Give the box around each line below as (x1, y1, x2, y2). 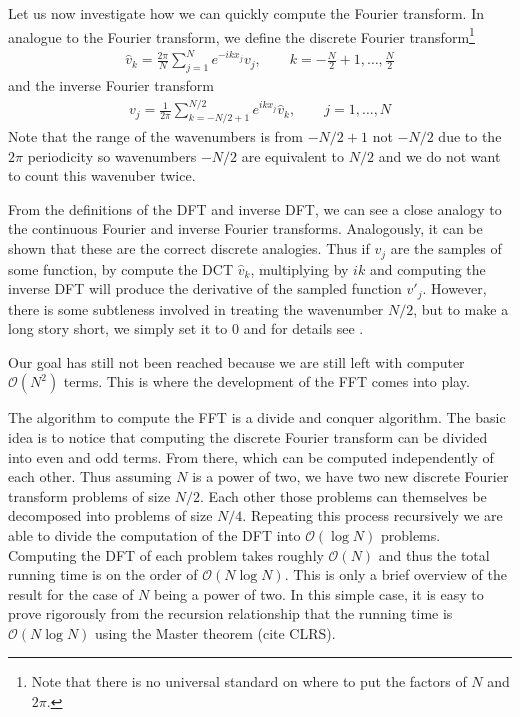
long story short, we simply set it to (8, 318, 228, 339)
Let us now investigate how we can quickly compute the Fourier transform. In (8, 3, 484, 23)
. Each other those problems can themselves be (200, 485, 487, 506)
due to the (438, 126, 502, 147)
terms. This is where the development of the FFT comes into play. (63, 371, 470, 392)
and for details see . (243, 318, 364, 339)
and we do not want (378, 145, 501, 166)
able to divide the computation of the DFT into (8, 524, 301, 545)
